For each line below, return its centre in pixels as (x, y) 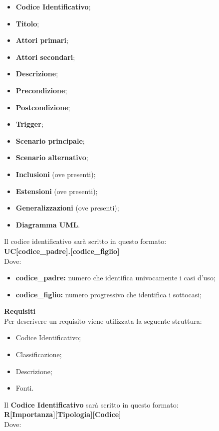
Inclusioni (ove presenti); (56, 174)
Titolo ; (27, 23)
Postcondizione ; (43, 107)
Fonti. (25, 388)
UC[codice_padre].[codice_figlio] (62, 251)
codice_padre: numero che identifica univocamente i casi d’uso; (115, 278)
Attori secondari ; (45, 57)
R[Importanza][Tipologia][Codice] (63, 414)
